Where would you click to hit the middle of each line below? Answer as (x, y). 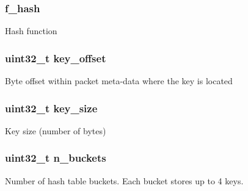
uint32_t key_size (51, 108)
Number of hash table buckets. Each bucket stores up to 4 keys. (124, 180)
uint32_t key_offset (56, 58)
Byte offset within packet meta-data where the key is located (119, 81)
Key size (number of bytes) (56, 130)
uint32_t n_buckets (56, 158)
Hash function (31, 31)
